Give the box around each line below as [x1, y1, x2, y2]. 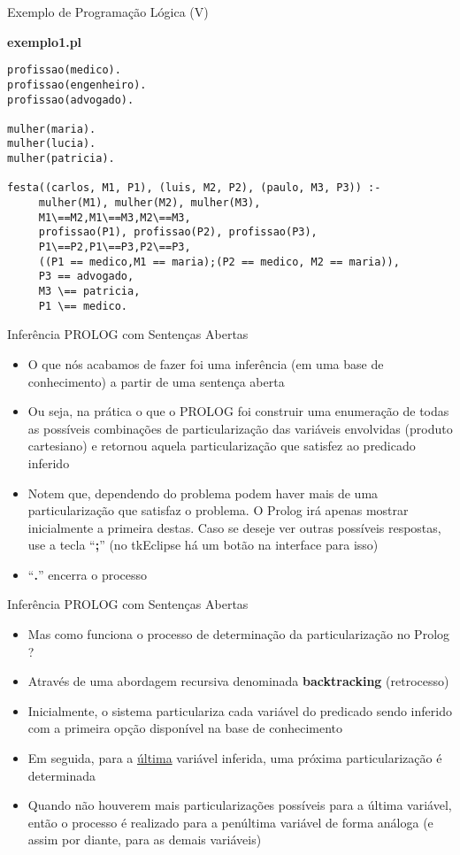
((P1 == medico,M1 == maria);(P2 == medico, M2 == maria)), [38, 255, 400, 268]
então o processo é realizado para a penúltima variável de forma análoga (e [27, 813, 433, 831]
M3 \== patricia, [38, 285, 141, 298]
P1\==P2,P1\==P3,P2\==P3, [38, 241, 191, 254]
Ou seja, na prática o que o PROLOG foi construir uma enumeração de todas [27, 402, 449, 420]
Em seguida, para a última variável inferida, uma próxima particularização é [27, 749, 442, 767]
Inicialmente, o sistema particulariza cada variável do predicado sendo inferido [27, 701, 452, 720]
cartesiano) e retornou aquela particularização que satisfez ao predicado [27, 436, 416, 455]
